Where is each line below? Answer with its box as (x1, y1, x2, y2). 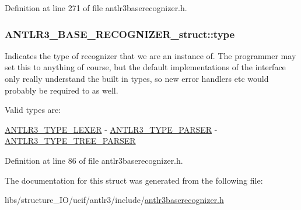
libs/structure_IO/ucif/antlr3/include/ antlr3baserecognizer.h (5, 194, 224, 206)
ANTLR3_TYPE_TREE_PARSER (5, 135, 136, 147)
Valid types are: (5, 104, 61, 116)
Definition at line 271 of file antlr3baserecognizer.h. (5, 2, 187, 13)
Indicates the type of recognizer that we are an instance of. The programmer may (5, 49, 296, 61)
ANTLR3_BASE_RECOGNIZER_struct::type (5, 26, 235, 41)
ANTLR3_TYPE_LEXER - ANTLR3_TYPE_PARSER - (5, 123, 218, 135)
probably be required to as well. (5, 84, 118, 96)
